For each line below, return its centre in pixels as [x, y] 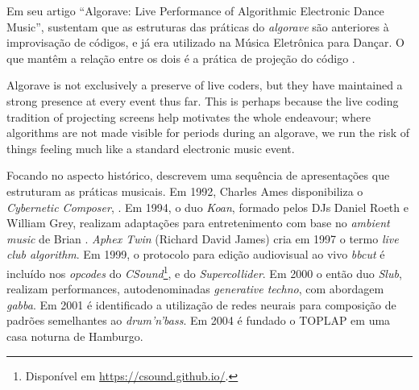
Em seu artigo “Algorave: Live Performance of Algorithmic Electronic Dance [195, 10]
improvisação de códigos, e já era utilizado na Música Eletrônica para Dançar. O [205, 42]
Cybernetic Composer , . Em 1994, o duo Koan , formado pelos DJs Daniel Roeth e [207, 207]
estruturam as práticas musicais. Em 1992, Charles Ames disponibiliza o [185, 191]
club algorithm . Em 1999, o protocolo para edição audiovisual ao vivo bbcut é [196, 254]
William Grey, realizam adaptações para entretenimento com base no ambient [198, 223]
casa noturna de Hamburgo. [75, 336]
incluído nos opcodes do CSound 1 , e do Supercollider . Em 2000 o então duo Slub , [204, 272]
